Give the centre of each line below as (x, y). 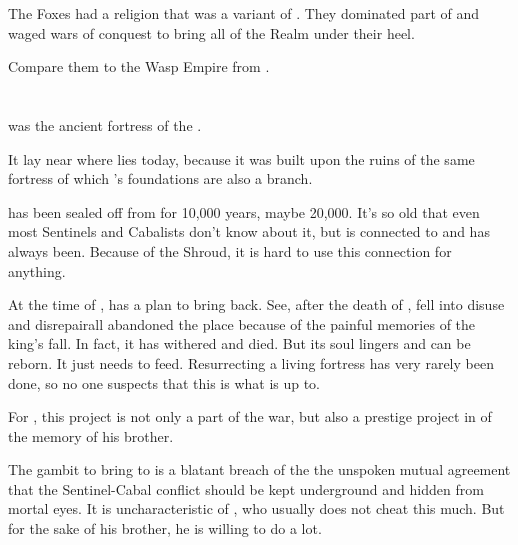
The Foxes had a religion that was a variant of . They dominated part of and (244, 13)
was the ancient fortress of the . (105, 124)
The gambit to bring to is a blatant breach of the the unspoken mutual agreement (259, 469)
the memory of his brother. (91, 435)
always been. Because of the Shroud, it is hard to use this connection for (230, 250)
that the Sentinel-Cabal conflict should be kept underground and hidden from (246, 488)
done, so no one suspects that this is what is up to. (164, 382)
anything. (37, 270)
